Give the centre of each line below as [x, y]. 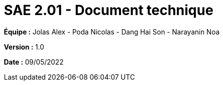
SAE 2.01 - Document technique [109, 10]
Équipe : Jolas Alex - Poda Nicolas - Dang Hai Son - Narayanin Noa [112, 32]
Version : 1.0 [24, 47]
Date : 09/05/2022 [34, 62]
